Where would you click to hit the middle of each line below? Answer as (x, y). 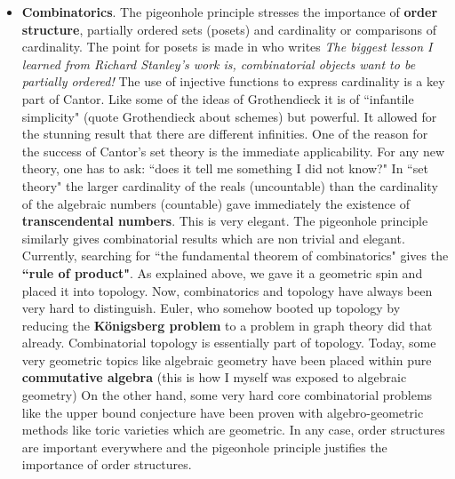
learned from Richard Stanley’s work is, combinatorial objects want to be (219, 64)
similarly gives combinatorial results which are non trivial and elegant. (213, 238)
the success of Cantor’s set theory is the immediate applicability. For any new (233, 151)
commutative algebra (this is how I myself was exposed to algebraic (214, 377)
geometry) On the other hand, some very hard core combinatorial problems (227, 395)
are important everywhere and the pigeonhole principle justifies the (204, 447)
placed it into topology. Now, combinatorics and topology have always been (227, 290)
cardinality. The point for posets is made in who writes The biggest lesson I (227, 47)
